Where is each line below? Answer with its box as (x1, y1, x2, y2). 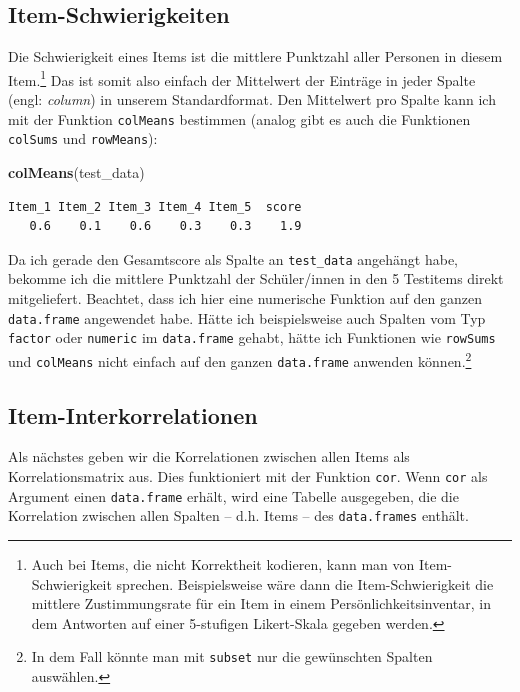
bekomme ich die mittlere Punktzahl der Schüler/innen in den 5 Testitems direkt (8, 268, 504, 289)
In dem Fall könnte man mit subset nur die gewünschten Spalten (31, 646, 433, 667)
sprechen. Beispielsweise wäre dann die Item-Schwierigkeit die (116, 573, 494, 594)
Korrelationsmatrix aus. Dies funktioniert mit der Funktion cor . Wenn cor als (8, 466, 488, 486)
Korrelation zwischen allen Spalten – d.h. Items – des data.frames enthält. (8, 505, 469, 526)
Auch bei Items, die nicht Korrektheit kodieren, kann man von (31, 553, 415, 574)
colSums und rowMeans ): (8, 128, 158, 149)
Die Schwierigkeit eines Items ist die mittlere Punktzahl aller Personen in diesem (8, 46, 503, 67)
